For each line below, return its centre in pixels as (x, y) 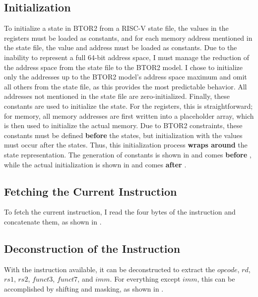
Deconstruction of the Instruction (92, 248)
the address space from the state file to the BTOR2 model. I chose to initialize (124, 67)
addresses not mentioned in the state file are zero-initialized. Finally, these (117, 96)
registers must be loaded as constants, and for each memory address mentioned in (128, 37)
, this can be (216, 279)
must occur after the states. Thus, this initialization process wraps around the (126, 145)
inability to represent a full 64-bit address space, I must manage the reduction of (127, 57)
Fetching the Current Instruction (91, 191)
